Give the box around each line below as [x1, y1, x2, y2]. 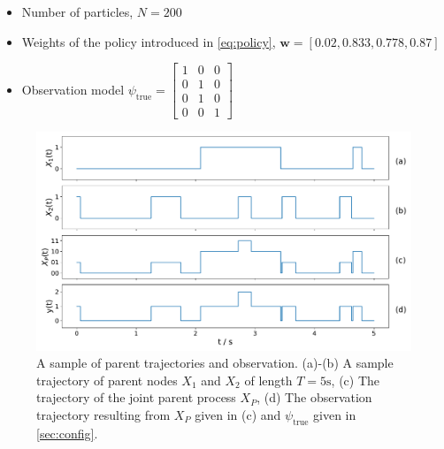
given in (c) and [195, 405, 281, 423]
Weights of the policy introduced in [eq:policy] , [21, 32, 276, 50]
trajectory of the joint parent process [36, 388, 236, 407]
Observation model [21, 80, 125, 98]
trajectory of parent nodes [36, 370, 178, 389]
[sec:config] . [36, 423, 98, 442]
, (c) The [331, 370, 380, 389]
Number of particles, [21, 3, 134, 20]
